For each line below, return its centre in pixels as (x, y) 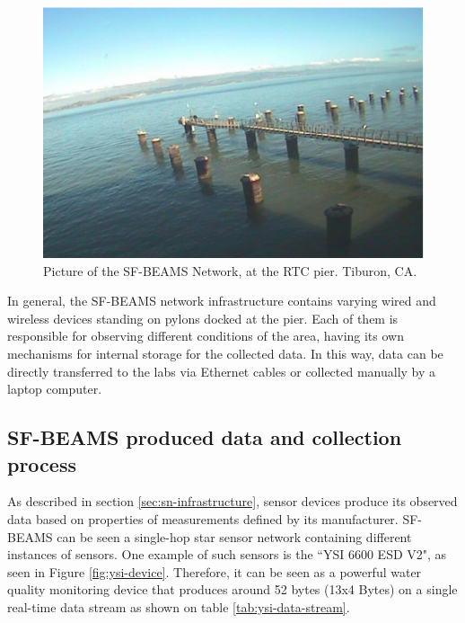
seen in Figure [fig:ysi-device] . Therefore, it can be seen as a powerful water (215, 571)
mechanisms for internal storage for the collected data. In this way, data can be (225, 354)
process (42, 463)
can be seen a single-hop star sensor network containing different (234, 536)
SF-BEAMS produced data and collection (205, 437)
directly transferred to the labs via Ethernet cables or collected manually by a (222, 371)
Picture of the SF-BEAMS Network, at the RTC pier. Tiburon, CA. (230, 270)
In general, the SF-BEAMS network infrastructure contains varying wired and (222, 301)
